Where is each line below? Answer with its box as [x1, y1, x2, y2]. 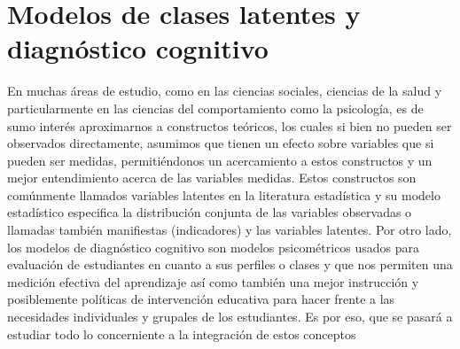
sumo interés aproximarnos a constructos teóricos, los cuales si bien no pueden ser [7, 116, 452, 135]
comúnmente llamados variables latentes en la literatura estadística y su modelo [7, 185, 441, 204]
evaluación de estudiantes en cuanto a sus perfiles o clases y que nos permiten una [7, 255, 453, 274]
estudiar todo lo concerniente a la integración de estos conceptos [7, 324, 356, 343]
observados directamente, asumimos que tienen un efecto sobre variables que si [7, 134, 434, 152]
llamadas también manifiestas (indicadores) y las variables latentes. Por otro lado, [7, 221, 452, 239]
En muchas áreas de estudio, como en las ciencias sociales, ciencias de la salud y [7, 81, 442, 100]
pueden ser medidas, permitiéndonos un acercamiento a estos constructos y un [7, 151, 433, 169]
